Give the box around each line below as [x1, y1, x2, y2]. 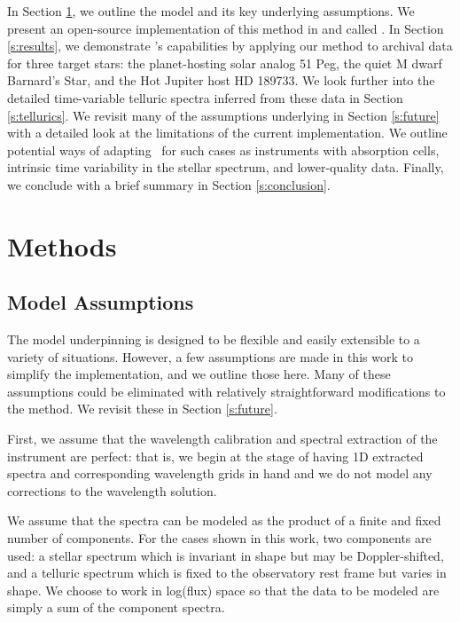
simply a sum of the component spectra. [7, 598, 225, 617]
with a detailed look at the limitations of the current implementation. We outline [7, 123, 448, 142]
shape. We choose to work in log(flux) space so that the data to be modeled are [7, 580, 440, 599]
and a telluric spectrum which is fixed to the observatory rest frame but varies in [7, 563, 447, 582]
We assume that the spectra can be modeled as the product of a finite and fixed [7, 511, 441, 530]
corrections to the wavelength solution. [7, 481, 217, 500]
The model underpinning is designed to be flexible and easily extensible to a [7, 330, 420, 349]
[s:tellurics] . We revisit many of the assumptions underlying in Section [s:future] [7, 106, 440, 124]
